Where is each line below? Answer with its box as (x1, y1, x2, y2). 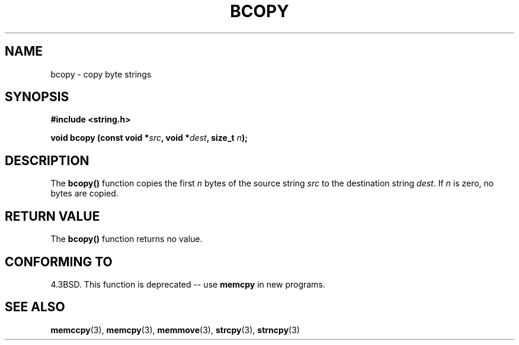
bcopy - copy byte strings (50, 69, 152, 79)
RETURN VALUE (5, 208, 100, 224)
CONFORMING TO (5, 254, 113, 269)
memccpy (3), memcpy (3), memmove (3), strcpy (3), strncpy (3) (50, 324, 300, 335)
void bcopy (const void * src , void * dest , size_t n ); (50, 133, 248, 143)
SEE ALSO (5, 299, 65, 315)
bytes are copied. (50, 188, 118, 199)
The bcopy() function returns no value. (50, 234, 203, 244)
